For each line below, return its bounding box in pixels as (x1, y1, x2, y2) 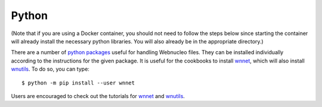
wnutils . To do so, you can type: (11, 65, 89, 73)
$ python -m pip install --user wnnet (21, 79, 135, 86)
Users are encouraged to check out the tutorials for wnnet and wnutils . (11, 92, 185, 99)
